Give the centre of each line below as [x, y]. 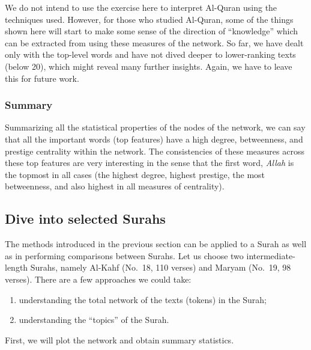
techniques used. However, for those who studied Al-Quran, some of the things [149, 19]
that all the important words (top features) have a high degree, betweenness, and [154, 139]
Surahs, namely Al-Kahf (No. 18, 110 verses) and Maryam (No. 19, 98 [161, 267]
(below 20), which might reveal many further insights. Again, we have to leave [149, 66]
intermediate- [271, 255]
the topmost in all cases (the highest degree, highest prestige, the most [135, 174]
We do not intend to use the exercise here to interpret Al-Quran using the [141, 7]
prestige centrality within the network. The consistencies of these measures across [155, 151]
